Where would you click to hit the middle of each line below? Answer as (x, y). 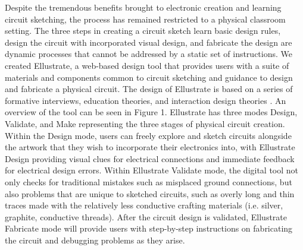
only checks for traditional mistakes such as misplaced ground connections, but (149, 181)
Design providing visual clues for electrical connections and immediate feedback (150, 158)
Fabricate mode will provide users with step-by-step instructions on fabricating (149, 228)
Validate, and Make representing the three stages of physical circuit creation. (145, 123)
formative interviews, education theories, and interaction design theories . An (146, 100)
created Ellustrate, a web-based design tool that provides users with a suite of (147, 65)
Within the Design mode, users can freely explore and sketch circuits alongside (148, 135)
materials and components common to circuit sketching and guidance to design (149, 77)
